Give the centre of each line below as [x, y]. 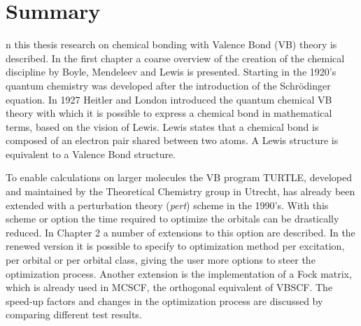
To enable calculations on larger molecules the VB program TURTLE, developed [179, 177]
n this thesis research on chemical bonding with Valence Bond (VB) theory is [171, 44]
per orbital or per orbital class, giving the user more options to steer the [161, 260]
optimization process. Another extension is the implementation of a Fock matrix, [179, 273]
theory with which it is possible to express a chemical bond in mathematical [169, 113]
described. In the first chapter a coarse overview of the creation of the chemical [175, 58]
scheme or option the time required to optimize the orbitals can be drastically [172, 219]
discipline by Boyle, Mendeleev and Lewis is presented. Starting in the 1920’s [171, 72]
